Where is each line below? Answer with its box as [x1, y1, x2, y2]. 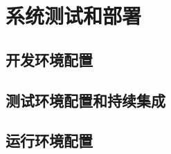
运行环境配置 [6, 130, 93, 151]
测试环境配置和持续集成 [6, 89, 165, 110]
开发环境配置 [6, 48, 93, 70]
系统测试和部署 [6, 1, 142, 30]
